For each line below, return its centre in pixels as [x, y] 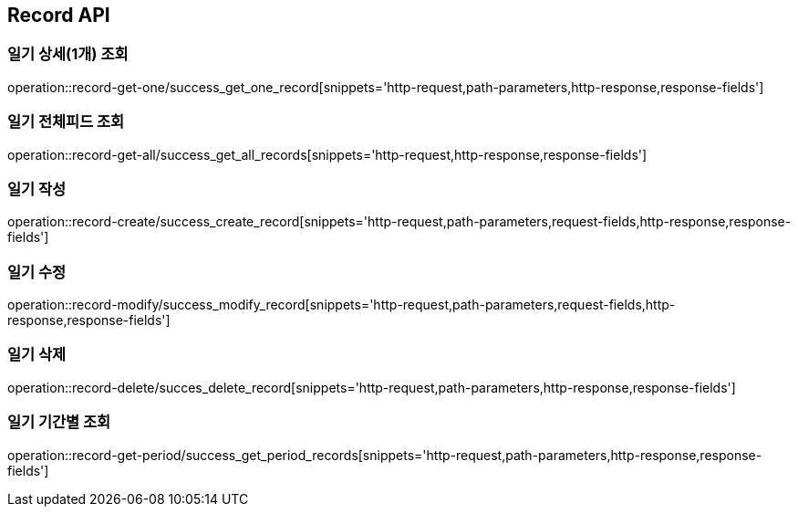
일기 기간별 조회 [59, 422]
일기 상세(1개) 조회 [68, 54]
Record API [59, 15]
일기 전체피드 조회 [66, 122]
